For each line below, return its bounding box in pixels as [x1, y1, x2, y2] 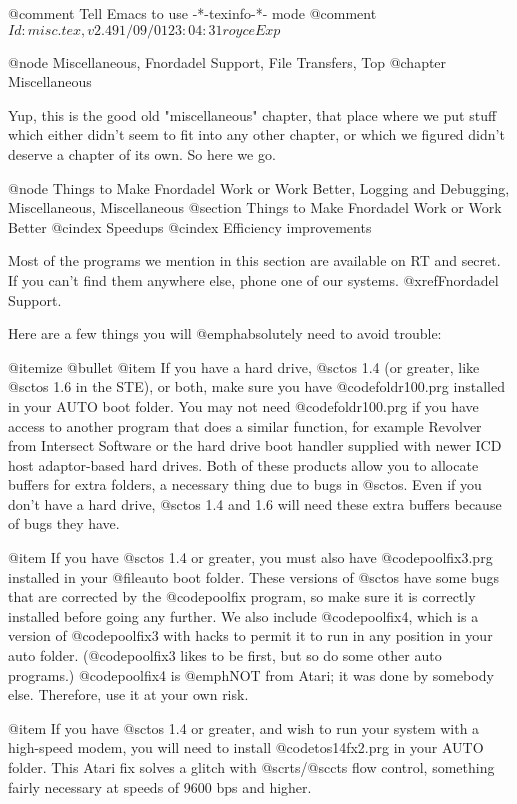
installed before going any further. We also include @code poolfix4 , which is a [8, 605, 479, 626]
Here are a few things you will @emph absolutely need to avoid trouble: [8, 323, 442, 344]
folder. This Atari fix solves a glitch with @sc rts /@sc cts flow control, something [8, 757, 495, 777]
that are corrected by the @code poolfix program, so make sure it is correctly [8, 586, 476, 607]
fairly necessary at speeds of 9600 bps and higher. [8, 776, 312, 797]
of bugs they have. [8, 513, 120, 534]
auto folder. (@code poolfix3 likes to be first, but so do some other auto [8, 645, 442, 666]
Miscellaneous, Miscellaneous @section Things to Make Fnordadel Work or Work [8, 197, 502, 218]
